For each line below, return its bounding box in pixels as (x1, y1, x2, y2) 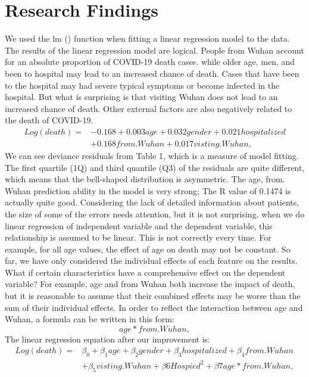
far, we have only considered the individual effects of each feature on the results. (5, 254, 298, 267)
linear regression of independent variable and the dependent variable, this (5, 219, 273, 232)
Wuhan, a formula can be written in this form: (5, 313, 174, 325)
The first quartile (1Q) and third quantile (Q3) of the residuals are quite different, (5, 161, 305, 173)
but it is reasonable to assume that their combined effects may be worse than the (5, 289, 301, 302)
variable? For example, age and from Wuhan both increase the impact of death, (5, 278, 295, 290)
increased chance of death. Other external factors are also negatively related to (5, 102, 292, 114)
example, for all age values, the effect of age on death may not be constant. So (5, 242, 291, 255)
